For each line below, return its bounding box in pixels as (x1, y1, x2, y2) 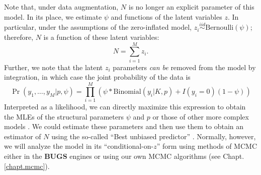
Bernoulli (205, 24, 234, 32)
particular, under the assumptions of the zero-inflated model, (4, 22, 192, 32)
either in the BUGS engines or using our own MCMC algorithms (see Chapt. (4, 151, 244, 161)
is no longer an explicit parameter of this (128, 2, 254, 12)
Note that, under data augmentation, (4, 2, 119, 12)
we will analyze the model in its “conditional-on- (4, 141, 154, 151)
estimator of (4, 131, 41, 141)
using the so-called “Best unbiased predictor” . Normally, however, (51, 131, 256, 141)
